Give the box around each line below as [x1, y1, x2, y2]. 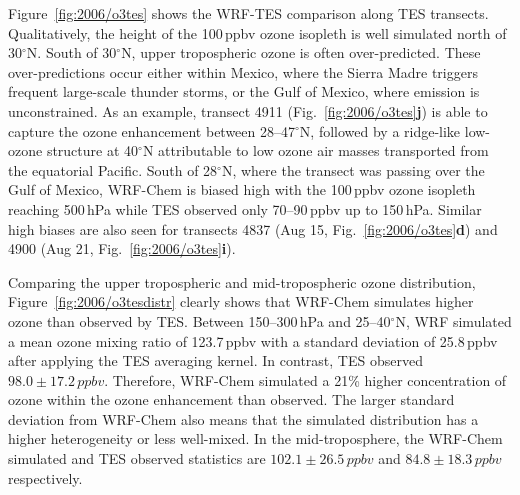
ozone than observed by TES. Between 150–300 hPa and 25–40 [8, 310, 391, 331]
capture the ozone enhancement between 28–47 [8, 120, 295, 141]
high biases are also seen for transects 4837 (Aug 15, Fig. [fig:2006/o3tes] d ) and [8, 218, 498, 239]
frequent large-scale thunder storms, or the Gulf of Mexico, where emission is [8, 81, 480, 102]
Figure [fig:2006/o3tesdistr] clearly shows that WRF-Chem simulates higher [8, 291, 474, 312]
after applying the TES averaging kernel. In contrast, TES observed [8, 350, 423, 371]
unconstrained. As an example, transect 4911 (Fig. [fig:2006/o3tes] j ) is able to [8, 100, 488, 121]
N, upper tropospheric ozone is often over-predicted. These [121, 42, 481, 63]
